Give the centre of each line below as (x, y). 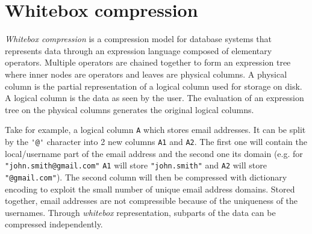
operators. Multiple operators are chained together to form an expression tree (148, 62)
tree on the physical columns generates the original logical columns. (129, 109)
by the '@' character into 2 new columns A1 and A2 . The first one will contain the (156, 141)
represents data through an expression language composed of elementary (139, 50)
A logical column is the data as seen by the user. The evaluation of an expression (154, 98)
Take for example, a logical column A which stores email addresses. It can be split (155, 130)
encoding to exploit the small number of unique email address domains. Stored (150, 189)
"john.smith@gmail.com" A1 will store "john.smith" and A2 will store (136, 165)
